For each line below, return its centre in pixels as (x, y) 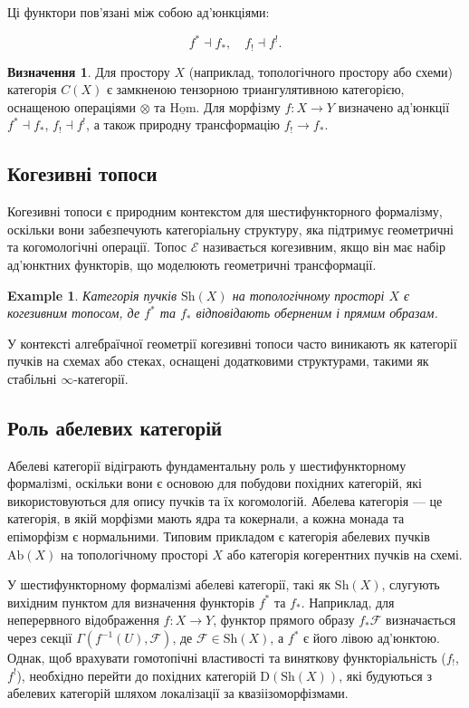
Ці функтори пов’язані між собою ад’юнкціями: (139, 12)
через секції (40, 638)
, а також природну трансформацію (183, 124)
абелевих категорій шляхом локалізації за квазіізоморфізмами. (178, 693)
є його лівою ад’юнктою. (372, 638)
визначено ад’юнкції (394, 106)
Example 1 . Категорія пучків (92, 295)
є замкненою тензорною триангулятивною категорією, (255, 89)
